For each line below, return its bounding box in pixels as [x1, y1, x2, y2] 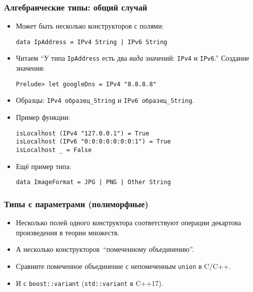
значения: [16, 63, 45, 73]
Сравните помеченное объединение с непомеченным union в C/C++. [16, 260, 231, 271]
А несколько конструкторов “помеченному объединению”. [16, 244, 194, 254]
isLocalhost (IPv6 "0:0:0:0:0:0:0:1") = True [16, 138, 171, 145]
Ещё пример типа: [16, 161, 71, 171]
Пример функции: [16, 112, 70, 122]
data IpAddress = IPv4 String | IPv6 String [16, 38, 167, 46]
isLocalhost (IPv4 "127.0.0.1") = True [16, 129, 149, 137]
